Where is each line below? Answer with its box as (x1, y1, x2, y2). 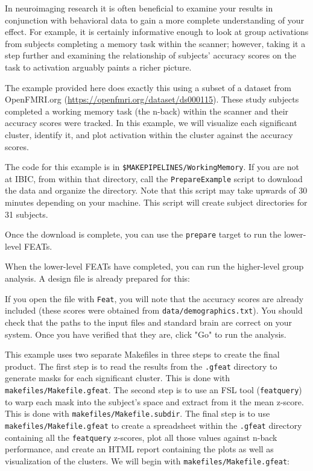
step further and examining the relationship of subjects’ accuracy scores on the (5, 49, 296, 62)
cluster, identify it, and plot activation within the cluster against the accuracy (5, 128, 293, 141)
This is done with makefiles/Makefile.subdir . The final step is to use (5, 407, 270, 420)
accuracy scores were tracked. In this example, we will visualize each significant (5, 116, 297, 129)
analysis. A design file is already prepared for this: (5, 272, 191, 285)
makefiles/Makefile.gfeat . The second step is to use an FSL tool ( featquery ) (5, 384, 302, 396)
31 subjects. (5, 207, 48, 220)
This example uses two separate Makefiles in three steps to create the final (5, 348, 280, 361)
